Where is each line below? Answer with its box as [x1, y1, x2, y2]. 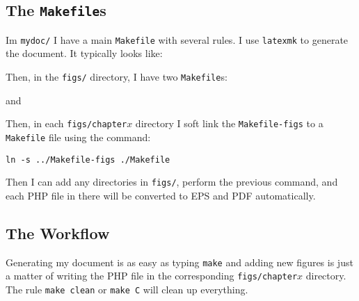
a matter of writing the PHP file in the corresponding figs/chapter [6, 268, 298, 283]
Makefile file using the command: [6, 129, 151, 144]
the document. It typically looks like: [6, 46, 163, 60]
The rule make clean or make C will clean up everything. [6, 282, 248, 297]
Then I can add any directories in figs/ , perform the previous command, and [6, 174, 338, 189]
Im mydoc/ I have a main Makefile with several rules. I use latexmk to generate [6, 32, 349, 47]
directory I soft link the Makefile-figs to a [135, 116, 324, 131]
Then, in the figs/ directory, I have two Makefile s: [6, 70, 228, 84]
